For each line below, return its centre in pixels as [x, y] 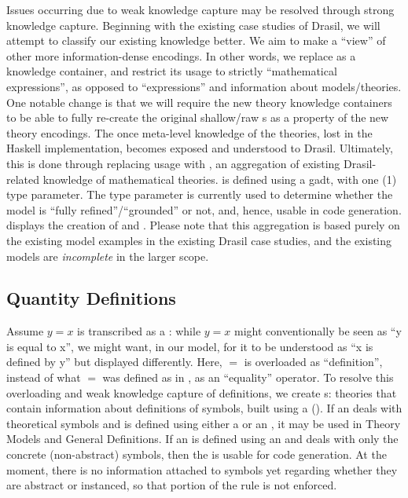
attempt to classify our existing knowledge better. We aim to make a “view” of [196, 40]
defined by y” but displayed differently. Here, [114, 362]
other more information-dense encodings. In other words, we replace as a [181, 55]
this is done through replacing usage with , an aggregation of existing [173, 163]
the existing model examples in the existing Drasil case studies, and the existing [199, 240]
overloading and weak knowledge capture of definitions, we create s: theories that [202, 392]
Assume [25, 331]
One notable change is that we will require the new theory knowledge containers [199, 102]
